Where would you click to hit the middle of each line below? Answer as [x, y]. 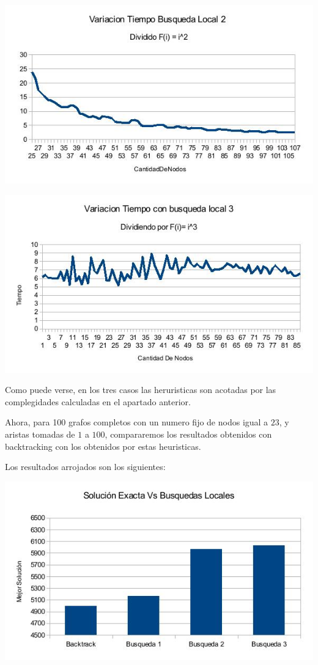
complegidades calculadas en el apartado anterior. [98, 401]
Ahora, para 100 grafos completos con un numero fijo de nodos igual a [137, 422]
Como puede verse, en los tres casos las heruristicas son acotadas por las [141, 390]
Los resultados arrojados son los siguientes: [85, 467]
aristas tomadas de [40, 434]
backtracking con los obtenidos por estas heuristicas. [103, 446]
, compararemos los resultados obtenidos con [188, 434]
